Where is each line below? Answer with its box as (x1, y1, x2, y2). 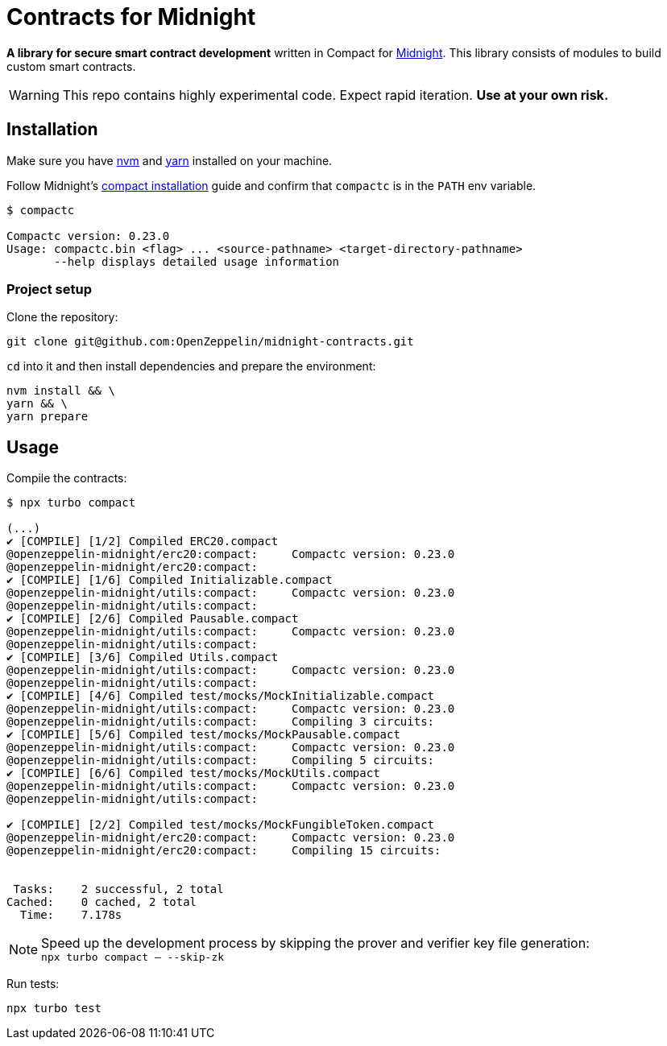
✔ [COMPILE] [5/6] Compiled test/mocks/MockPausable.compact (6, 728, 400, 742)
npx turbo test (6, 1002, 102, 1015)
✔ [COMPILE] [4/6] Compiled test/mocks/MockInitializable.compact (6, 689, 435, 703)
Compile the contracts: (6, 471, 127, 486)
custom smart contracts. (6, 59, 136, 73)
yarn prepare (6, 410, 89, 424)
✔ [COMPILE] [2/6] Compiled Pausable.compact (6, 612, 299, 626)
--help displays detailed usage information (54, 254, 340, 268)
